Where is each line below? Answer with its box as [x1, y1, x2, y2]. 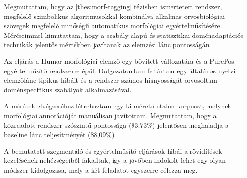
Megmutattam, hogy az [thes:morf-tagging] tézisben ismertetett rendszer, [4, 1, 222, 11]
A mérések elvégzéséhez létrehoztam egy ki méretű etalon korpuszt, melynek [4, 101, 231, 111]
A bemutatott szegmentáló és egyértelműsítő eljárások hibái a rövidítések [4, 145, 222, 156]
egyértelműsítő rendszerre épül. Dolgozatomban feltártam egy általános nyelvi [4, 65, 236, 75]
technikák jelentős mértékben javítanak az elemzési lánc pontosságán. [4, 39, 211, 50]
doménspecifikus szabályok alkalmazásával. [4, 84, 132, 94]
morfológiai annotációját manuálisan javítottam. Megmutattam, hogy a [4, 110, 217, 120]
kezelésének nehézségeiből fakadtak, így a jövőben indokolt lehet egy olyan [4, 155, 226, 165]
